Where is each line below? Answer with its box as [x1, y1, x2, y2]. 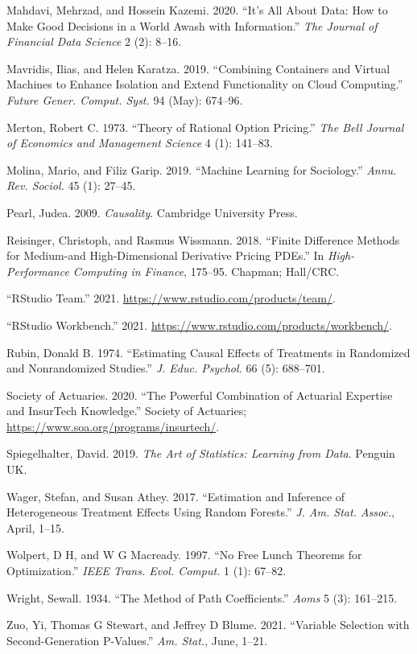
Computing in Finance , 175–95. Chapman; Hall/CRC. [72, 262, 340, 279]
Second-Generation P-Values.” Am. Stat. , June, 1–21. [6, 631, 268, 648]
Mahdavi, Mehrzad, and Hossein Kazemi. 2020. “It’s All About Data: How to [6, 2, 388, 18]
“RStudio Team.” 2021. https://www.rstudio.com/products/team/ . [6, 290, 336, 306]
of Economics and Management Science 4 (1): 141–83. [6, 134, 273, 151]
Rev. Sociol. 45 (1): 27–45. [6, 177, 136, 194]
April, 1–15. [6, 519, 65, 536]
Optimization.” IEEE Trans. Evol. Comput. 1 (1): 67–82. [6, 562, 287, 579]
